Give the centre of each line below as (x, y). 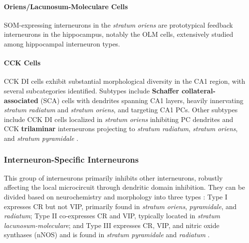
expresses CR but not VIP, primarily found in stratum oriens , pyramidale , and (120, 206)
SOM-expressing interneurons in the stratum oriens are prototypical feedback (118, 24)
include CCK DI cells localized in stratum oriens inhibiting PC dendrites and (119, 119)
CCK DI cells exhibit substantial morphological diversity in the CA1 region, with (125, 81)
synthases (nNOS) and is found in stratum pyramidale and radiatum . (107, 235)
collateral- (198, 90)
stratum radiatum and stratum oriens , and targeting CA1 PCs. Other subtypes (121, 110)
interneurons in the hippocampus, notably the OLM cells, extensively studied (119, 34)
